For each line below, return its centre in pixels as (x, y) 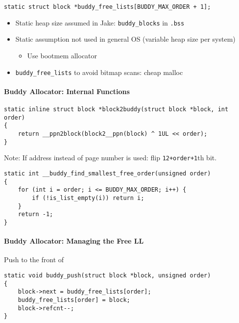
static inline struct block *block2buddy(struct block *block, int (116, 109)
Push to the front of (34, 260)
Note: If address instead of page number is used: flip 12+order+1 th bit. (110, 158)
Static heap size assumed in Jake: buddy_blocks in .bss (100, 22)
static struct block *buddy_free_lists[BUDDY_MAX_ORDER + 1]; (108, 7)
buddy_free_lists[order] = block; (74, 300)
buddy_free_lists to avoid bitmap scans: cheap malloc (99, 72)
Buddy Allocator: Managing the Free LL (74, 241)
